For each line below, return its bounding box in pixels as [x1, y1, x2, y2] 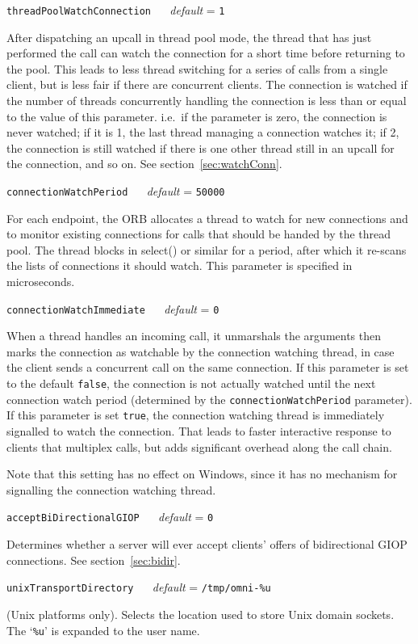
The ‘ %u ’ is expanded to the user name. [6, 621, 200, 638]
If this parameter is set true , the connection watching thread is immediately [6, 406, 385, 423]
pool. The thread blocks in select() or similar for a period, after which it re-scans [6, 241, 407, 258]
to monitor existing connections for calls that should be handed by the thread [6, 225, 391, 242]
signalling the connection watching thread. [6, 481, 216, 498]
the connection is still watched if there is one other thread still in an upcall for [6, 139, 395, 156]
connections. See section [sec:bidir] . [6, 551, 181, 568]
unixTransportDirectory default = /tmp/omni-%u [6, 579, 271, 596]
